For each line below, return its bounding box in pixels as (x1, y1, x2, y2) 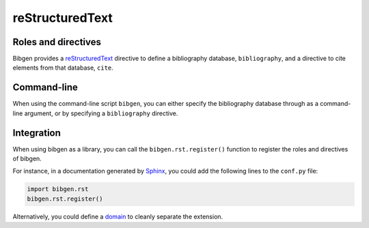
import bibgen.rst (27, 185, 89, 193)
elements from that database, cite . (12, 63, 114, 72)
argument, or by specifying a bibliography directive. (24, 109, 178, 117)
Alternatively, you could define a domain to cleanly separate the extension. (12, 212, 223, 220)
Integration (12, 127, 61, 139)
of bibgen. (12, 154, 42, 163)
